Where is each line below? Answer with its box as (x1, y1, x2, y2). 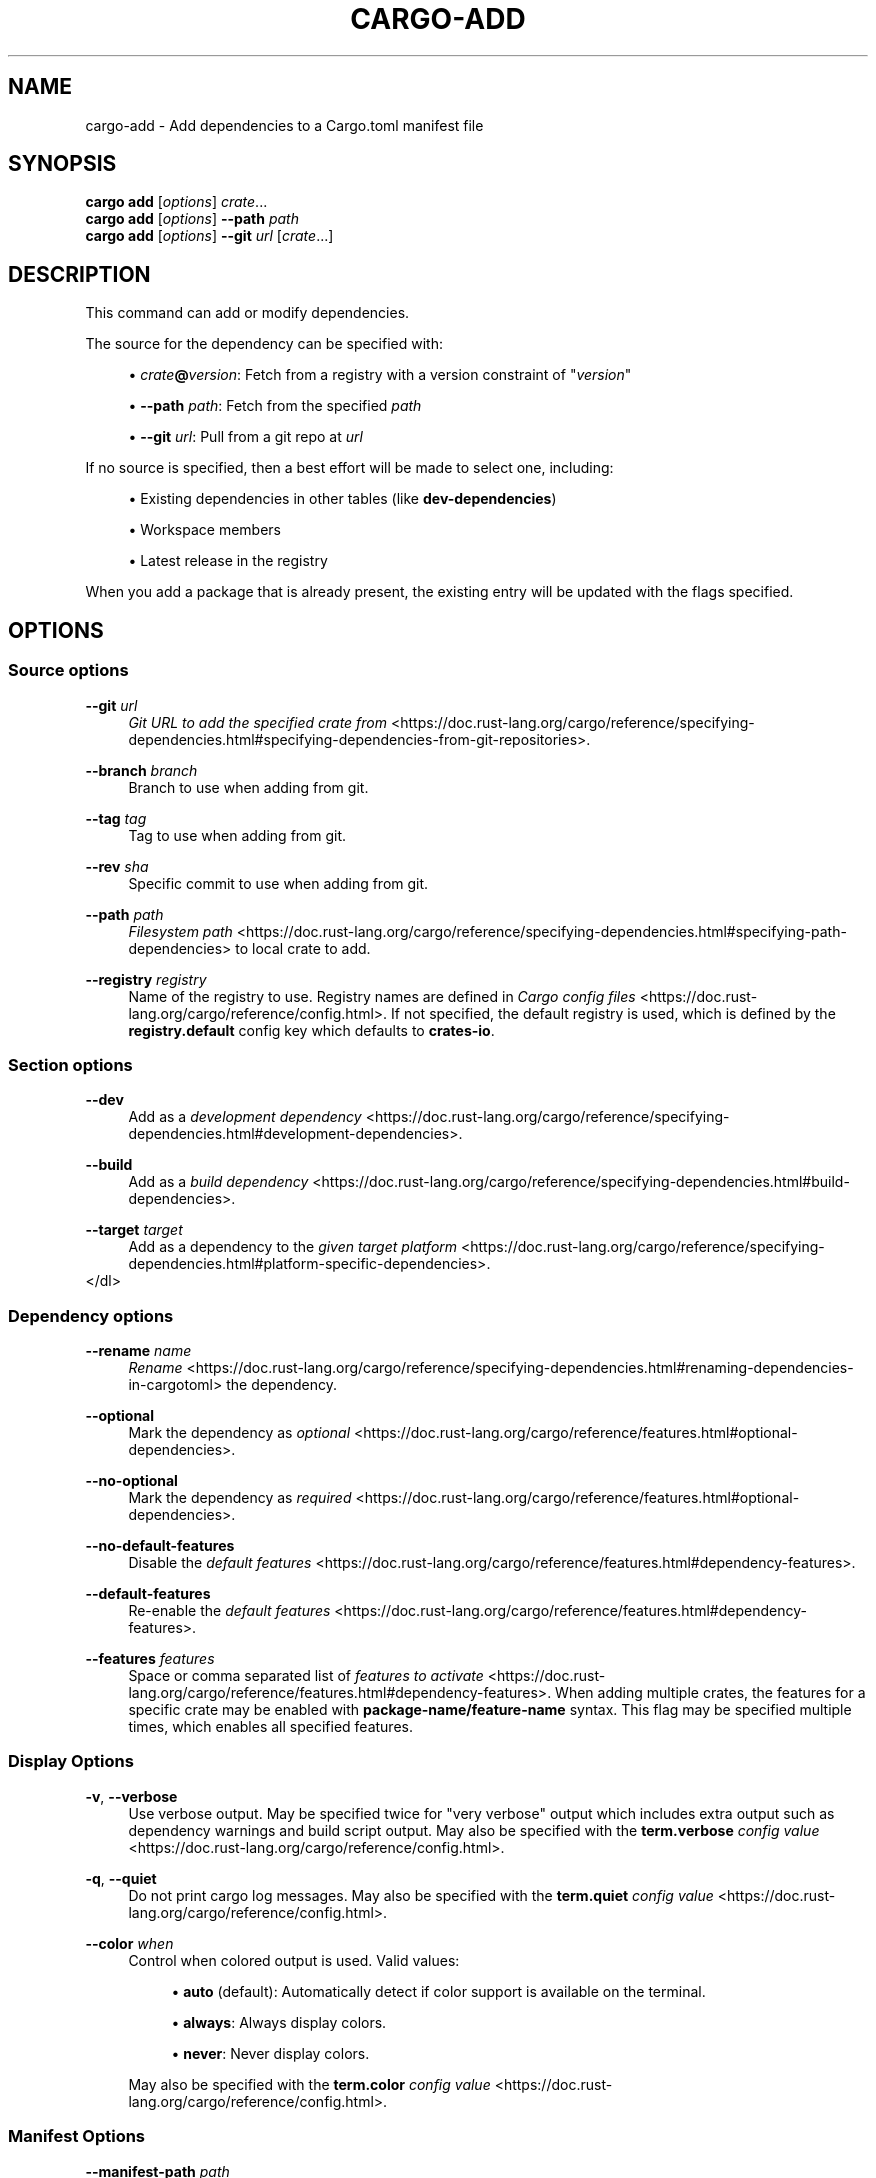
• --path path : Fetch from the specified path (128, 397, 422, 415)
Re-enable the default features (128, 1602, 331, 1619)
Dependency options (8, 1305, 174, 1326)
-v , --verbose (85, 1787, 178, 1805)
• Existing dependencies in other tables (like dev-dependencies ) (128, 490, 557, 508)
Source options (8, 660, 129, 681)
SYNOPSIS (8, 151, 117, 177)
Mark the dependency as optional (128, 1424, 351, 1441)
